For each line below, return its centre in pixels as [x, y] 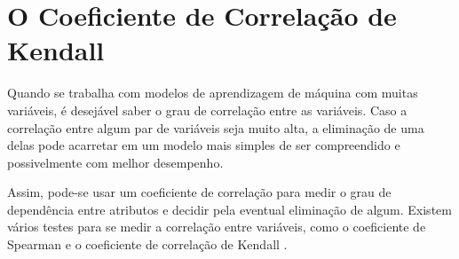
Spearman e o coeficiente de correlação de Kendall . [147, 244]
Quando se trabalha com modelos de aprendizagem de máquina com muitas [213, 93]
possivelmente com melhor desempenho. [115, 162]
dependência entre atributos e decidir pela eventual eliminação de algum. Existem [229, 209]
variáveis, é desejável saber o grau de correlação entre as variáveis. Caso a [207, 110]
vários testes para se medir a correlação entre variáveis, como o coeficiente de [217, 227]
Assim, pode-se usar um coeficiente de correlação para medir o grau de [199, 192]
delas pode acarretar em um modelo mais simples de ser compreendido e [204, 145]
